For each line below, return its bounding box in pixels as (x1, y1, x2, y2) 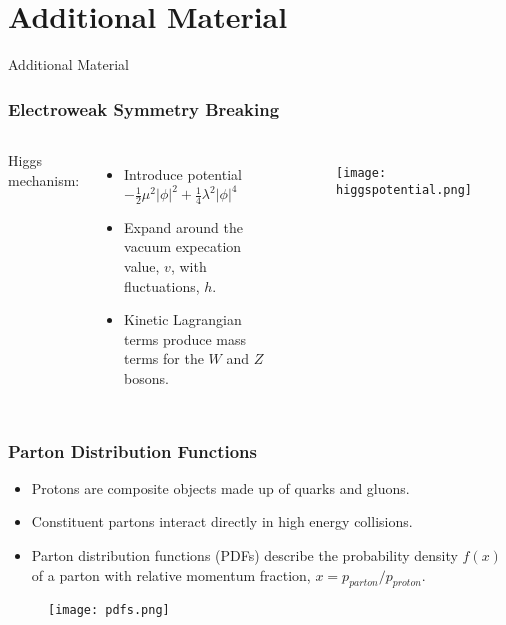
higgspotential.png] (335, 182, 473, 197)
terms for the (124, 348, 204, 369)
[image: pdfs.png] (48, 603, 170, 618)
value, (124, 256, 160, 277)
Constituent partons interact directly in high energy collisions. (31, 511, 413, 532)
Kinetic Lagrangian (124, 309, 242, 330)
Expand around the (124, 216, 243, 237)
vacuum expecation (124, 236, 242, 257)
